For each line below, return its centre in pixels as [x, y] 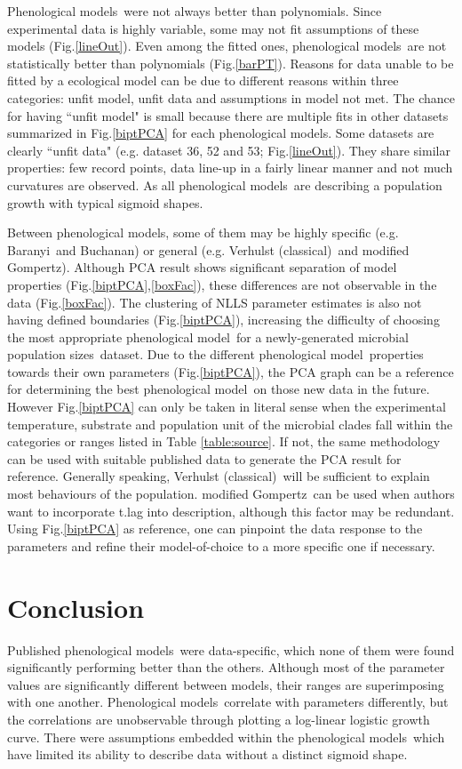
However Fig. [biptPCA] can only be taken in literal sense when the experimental [227, 407]
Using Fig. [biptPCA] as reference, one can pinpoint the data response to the [215, 529]
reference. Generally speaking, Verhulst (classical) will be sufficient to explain [219, 476]
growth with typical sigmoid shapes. [105, 202]
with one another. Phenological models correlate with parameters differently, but [228, 702]
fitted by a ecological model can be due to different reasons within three [203, 80]
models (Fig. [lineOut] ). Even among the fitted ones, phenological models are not [227, 46]
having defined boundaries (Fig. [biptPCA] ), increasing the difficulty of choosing [223, 320]
